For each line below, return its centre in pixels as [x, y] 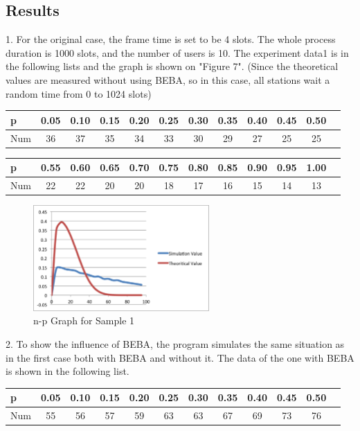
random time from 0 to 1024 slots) [79, 93]
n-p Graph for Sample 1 [84, 320]
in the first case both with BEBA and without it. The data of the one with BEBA [180, 357]
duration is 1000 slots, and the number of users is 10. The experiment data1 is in [177, 52]
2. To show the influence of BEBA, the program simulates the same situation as [175, 344]
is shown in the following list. [67, 371]
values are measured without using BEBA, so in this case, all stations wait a [168, 79]
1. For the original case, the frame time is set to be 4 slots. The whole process [171, 39]
